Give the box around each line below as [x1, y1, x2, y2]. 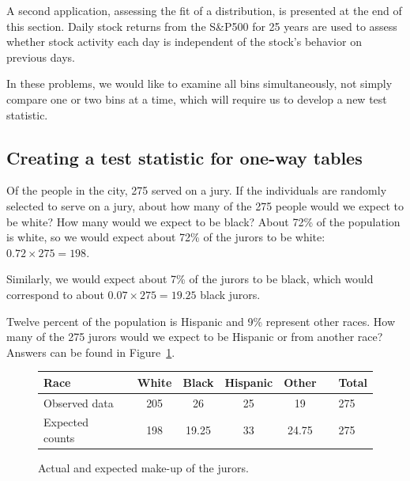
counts [43, 430, 75, 446]
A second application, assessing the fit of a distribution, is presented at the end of [6, 2, 402, 18]
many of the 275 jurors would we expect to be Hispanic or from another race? [6, 328, 383, 345]
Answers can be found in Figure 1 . [6, 343, 175, 360]
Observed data [43, 394, 114, 411]
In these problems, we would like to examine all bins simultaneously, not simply [6, 75, 393, 92]
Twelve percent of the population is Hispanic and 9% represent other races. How [6, 312, 396, 329]
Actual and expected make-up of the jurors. [38, 460, 249, 476]
